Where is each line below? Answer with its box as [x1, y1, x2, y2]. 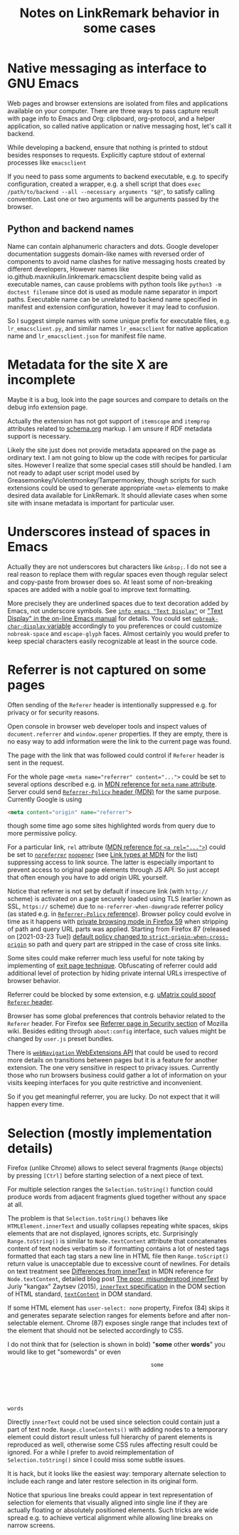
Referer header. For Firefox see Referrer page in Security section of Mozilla [7, 1020, 228, 1028]
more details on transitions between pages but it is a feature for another [7, 1056, 218, 1064]
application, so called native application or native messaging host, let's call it [7, 121, 232, 130]
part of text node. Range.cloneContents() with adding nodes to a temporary [7, 1425, 228, 1434]
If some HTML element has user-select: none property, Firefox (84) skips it [7, 1303, 230, 1313]
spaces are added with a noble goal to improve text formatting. [7, 585, 192, 593]
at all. [7, 1200, 23, 1209]
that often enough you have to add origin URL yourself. [7, 873, 169, 882]
